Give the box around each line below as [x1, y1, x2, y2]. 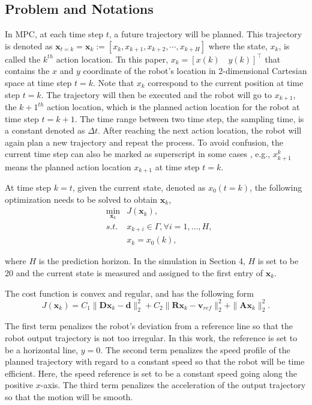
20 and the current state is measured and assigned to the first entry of [5, 266, 263, 279]
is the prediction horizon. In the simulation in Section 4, [38, 255, 245, 267]
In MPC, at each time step [5, 28, 103, 40]
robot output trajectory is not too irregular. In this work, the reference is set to [5, 332, 298, 344]
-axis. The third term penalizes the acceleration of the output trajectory [40, 379, 306, 391]
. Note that [93, 76, 134, 88]
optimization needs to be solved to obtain [5, 193, 158, 205]
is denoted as [5, 39, 53, 52]
